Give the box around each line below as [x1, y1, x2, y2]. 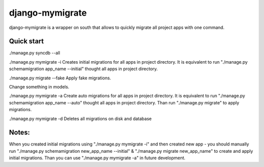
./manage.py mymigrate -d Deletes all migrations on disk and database [9, 116, 152, 121]
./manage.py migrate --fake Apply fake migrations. [9, 75, 111, 81]
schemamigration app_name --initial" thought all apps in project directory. [9, 66, 158, 72]
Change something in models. [9, 84, 69, 90]
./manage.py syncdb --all [9, 50, 61, 56]
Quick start [9, 37, 44, 46]
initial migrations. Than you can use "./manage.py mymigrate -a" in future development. [9, 155, 186, 161]
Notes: [9, 128, 30, 137]
